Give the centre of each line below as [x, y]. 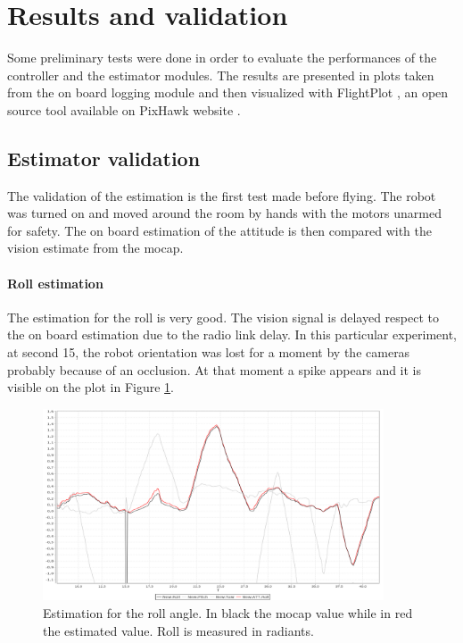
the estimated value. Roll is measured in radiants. [178, 630]
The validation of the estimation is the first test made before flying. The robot [222, 195]
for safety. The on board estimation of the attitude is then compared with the [219, 230]
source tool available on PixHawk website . [124, 109]
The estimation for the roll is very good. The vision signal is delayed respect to [223, 317]
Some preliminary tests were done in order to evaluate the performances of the [222, 58]
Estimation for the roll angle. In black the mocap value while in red [228, 613]
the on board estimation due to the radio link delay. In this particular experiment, [232, 334]
